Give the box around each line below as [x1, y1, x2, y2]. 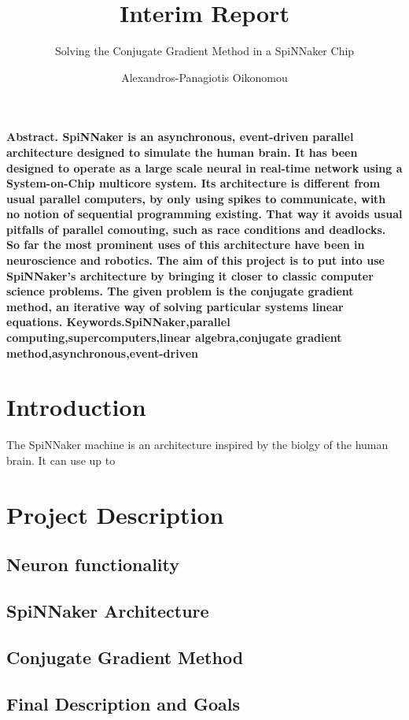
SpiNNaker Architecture [6, 599, 209, 623]
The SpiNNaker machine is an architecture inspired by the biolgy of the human [6, 436, 389, 453]
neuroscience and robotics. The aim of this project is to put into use [6, 252, 385, 269]
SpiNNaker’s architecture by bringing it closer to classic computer [6, 267, 374, 284]
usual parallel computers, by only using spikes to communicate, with [6, 190, 386, 206]
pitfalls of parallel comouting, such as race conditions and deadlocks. [6, 221, 386, 237]
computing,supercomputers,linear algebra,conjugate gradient [6, 329, 342, 346]
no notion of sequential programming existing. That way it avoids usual [6, 206, 403, 222]
